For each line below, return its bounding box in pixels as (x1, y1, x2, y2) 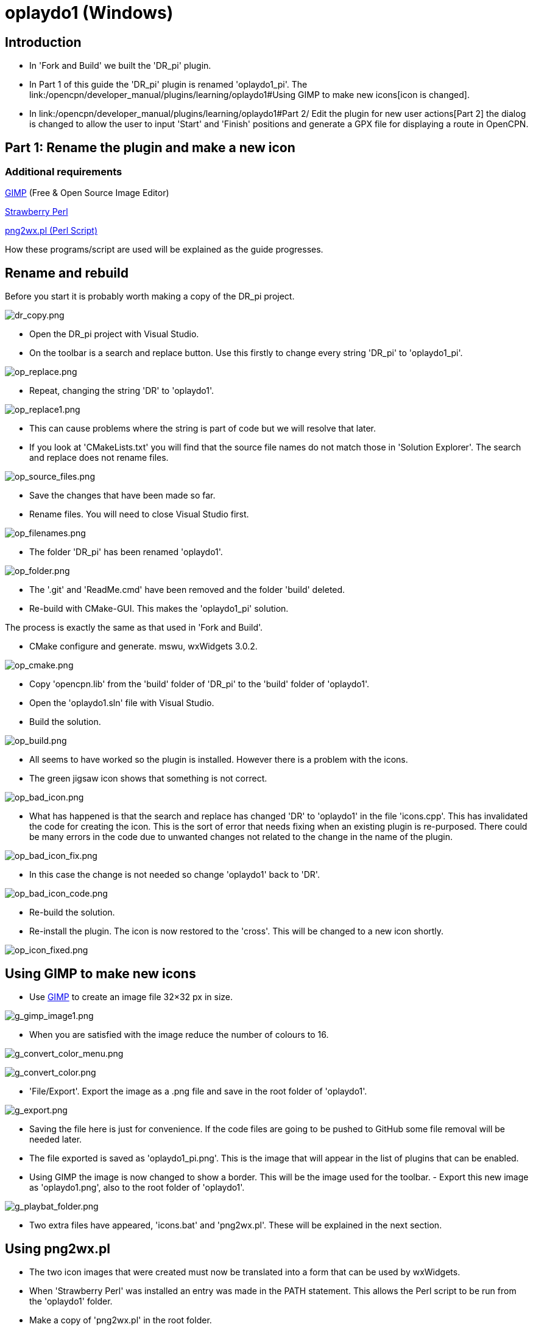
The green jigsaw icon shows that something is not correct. (29, 773, 267, 784)
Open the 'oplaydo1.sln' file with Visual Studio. (29, 698, 214, 709)
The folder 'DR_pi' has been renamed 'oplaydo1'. (29, 547, 223, 558)
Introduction (5, 34, 82, 50)
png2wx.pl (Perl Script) (5, 225, 97, 236)
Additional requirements (5, 166, 122, 178)
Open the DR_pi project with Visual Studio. (29, 329, 199, 340)
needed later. (29, 1134, 82, 1145)
